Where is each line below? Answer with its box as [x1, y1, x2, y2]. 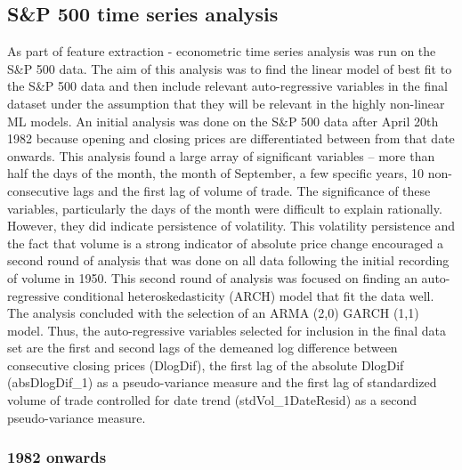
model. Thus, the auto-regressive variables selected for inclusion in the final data [7, 320, 446, 339]
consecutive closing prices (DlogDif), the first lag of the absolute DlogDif [7, 355, 404, 374]
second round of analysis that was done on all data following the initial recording [7, 251, 450, 270]
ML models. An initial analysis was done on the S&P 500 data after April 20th [7, 111, 439, 130]
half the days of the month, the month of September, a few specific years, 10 [7, 164, 425, 182]
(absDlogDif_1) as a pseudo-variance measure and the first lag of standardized [7, 373, 437, 392]
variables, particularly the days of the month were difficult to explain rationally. [7, 199, 442, 217]
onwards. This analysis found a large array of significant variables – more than [7, 146, 435, 165]
